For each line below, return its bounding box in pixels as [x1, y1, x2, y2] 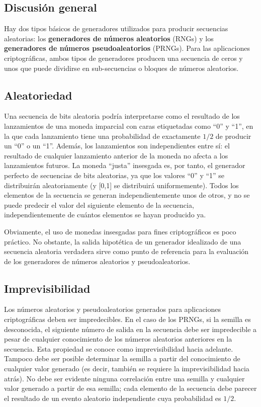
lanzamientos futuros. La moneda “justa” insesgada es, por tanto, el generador [4, 160, 245, 171]
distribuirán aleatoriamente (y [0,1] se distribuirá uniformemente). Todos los [4, 180, 239, 190]
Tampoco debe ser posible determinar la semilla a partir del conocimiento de [4, 353, 240, 364]
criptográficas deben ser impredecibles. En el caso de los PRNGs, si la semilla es [4, 314, 251, 324]
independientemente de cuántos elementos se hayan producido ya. [4, 209, 206, 220]
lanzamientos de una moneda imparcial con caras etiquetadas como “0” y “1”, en [4, 120, 253, 131]
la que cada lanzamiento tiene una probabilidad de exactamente [4, 130, 201, 141]
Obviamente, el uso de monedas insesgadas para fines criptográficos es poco [4, 226, 236, 236]
